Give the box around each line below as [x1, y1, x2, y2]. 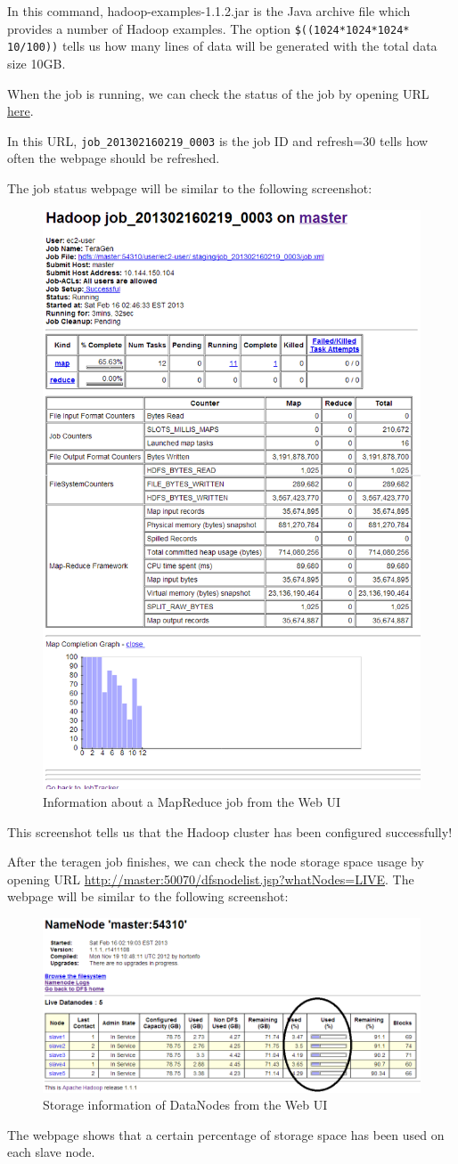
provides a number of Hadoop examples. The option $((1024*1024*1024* [7, 19, 410, 37]
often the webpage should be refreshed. [7, 149, 220, 167]
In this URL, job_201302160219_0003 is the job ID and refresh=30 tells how [7, 131, 429, 150]
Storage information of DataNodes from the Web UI [43, 1095, 328, 1114]
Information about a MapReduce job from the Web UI [43, 793, 340, 811]
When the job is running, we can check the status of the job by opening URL [7, 84, 429, 102]
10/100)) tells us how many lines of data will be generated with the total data [7, 37, 438, 55]
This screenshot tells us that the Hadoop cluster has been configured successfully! [7, 822, 453, 841]
